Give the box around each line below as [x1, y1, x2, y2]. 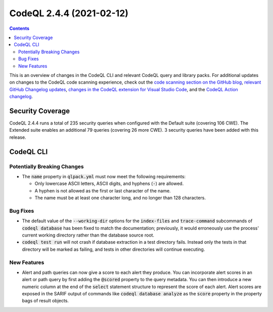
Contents [9, 25, 30, 31]
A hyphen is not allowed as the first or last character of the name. [34, 187, 171, 193]
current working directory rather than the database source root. [22, 232, 154, 238]
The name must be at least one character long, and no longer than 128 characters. [34, 195, 206, 201]
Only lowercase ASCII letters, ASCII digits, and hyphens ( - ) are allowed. [34, 180, 184, 187]
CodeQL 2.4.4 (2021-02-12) [9, 8, 129, 19]
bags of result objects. [22, 298, 69, 304]
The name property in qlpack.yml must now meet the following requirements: [22, 173, 186, 179]
